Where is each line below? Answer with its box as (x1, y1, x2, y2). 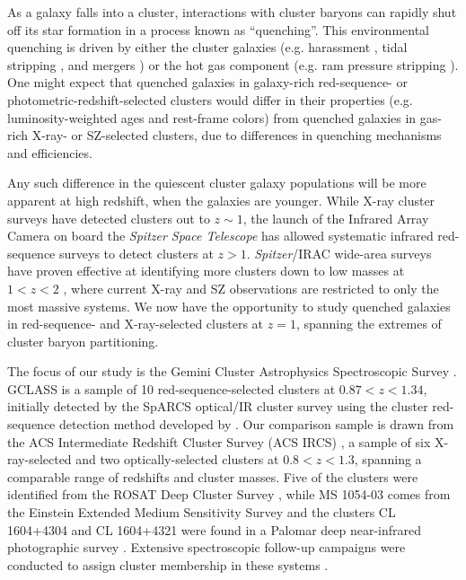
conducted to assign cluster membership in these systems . (7, 555, 329, 574)
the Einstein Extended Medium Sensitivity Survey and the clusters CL (7, 503, 396, 522)
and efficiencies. (7, 143, 92, 162)
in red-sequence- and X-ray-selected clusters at (7, 314, 264, 333)
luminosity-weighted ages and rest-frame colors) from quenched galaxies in (7, 108, 417, 127)
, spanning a (354, 450, 422, 469)
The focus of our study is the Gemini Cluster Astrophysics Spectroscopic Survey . (7, 362, 457, 381)
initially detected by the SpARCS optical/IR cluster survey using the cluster (7, 397, 428, 416)
